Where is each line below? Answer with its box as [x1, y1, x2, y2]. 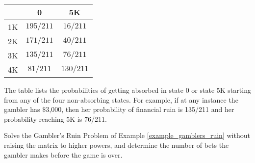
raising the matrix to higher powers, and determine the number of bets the [4, 139, 229, 150]
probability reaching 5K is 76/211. [4, 113, 107, 124]
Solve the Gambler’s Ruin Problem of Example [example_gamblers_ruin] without [4, 130, 250, 140]
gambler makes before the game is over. [4, 149, 123, 160]
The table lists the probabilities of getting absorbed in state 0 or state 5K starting [4, 85, 251, 95]
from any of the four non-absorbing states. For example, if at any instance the [4, 94, 238, 105]
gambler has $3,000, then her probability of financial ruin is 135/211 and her [4, 104, 234, 114]
